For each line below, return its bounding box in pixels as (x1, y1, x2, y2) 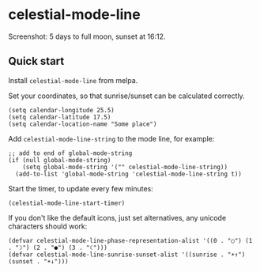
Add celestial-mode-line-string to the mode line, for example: (8, 134, 215, 143)
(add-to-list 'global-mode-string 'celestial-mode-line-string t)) (15, 170, 243, 178)
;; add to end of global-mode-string (8, 149, 133, 157)
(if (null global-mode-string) (8, 156, 111, 164)
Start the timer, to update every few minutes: (8, 183, 154, 193)
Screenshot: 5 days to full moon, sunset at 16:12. (8, 32, 166, 41)
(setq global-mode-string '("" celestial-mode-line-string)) (22, 163, 228, 171)
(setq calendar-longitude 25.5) (8, 106, 115, 114)
